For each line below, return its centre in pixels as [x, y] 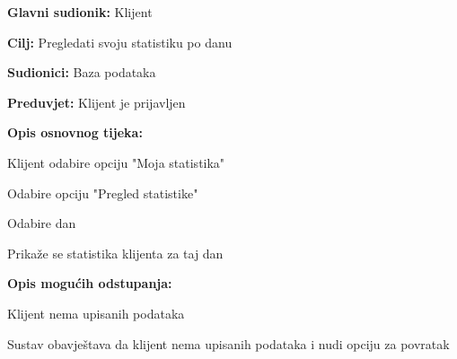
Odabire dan [42, 223]
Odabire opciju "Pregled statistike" [103, 193]
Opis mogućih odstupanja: [90, 283]
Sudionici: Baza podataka [82, 72]
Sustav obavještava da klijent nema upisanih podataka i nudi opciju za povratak [228, 343]
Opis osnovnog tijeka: [75, 132]
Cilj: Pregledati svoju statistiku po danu [120, 42]
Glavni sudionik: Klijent [80, 12]
